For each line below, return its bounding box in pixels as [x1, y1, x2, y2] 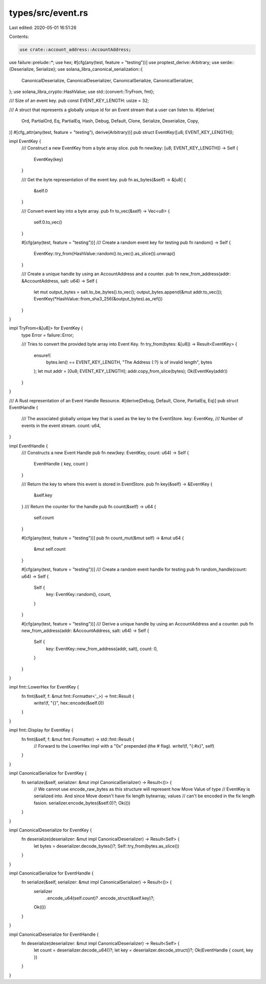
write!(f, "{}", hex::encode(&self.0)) [33, 700, 104, 706]
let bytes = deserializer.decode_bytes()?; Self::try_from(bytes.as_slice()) [33, 843, 180, 849]
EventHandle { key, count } [33, 461, 88, 467]
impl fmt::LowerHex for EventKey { [9, 684, 79, 690]
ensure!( [33, 352, 51, 358]
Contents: [9, 33, 29, 39]
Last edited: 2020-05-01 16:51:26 [9, 25, 76, 31]
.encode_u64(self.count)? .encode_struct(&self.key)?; [46, 895, 155, 901]
